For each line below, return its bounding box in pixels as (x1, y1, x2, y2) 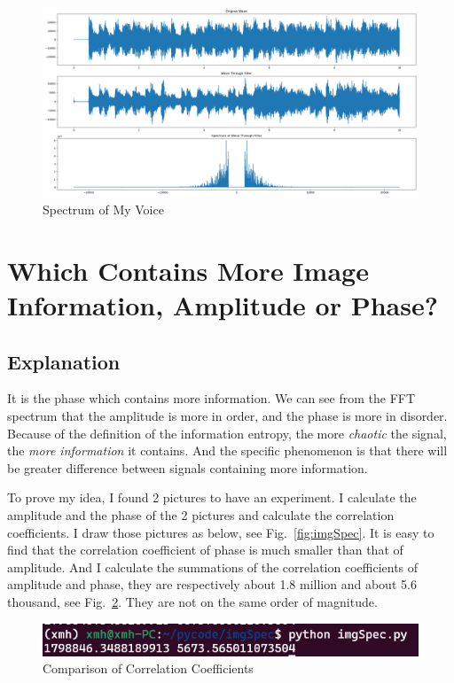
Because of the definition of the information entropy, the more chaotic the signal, (7, 423, 447, 442)
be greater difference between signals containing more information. (7, 458, 368, 477)
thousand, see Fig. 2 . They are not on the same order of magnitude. (7, 592, 378, 610)
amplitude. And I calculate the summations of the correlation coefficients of (7, 557, 419, 576)
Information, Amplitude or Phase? (7, 287, 438, 323)
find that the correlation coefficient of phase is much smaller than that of (7, 540, 403, 559)
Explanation (7, 347, 121, 375)
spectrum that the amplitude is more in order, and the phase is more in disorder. (7, 407, 448, 425)
